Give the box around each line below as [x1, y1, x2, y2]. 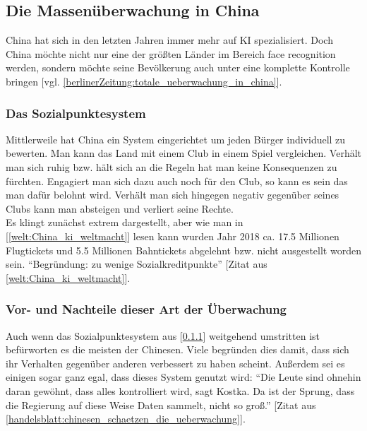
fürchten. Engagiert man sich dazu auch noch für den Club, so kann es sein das [6, 173, 348, 188]
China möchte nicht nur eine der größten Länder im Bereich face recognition [6, 46, 336, 61]
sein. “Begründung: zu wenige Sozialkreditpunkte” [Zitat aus [6, 256, 267, 271]
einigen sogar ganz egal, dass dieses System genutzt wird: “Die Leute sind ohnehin [6, 370, 361, 384]
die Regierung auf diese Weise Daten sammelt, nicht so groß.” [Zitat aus [6, 397, 316, 412]
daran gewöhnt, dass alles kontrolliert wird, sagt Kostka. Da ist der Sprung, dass [6, 383, 355, 398]
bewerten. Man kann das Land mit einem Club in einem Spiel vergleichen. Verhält [6, 146, 362, 160]
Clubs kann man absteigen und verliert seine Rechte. [6, 201, 234, 215]
